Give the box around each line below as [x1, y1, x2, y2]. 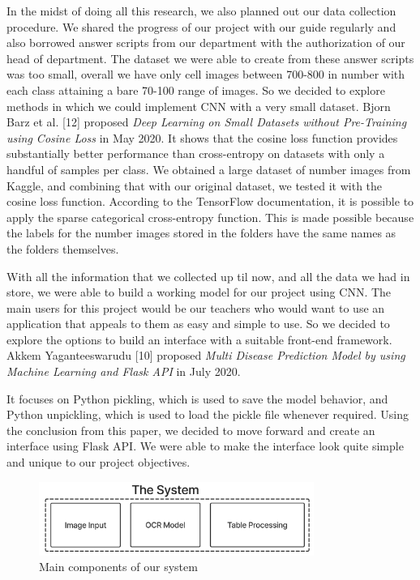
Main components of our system [39, 558, 198, 575]
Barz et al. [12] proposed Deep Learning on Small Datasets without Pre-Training [6, 113, 407, 130]
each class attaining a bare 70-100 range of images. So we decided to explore [6, 81, 385, 98]
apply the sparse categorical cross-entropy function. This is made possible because [6, 208, 414, 225]
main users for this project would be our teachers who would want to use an [6, 299, 385, 316]
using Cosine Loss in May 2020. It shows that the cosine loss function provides [6, 129, 398, 146]
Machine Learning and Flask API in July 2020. [6, 363, 241, 380]
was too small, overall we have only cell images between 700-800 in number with [6, 66, 405, 83]
